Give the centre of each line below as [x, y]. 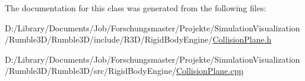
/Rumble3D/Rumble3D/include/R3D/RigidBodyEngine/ [109, 39]
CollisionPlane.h [242, 39]
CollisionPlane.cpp [209, 71]
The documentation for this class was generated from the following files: [136, 8]
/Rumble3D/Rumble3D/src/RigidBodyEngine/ [90, 71]
